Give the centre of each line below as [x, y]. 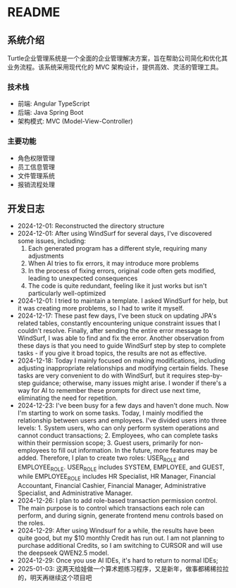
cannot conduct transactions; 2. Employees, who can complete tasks [118, 436]
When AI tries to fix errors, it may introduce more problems [113, 263]
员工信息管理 [36, 167]
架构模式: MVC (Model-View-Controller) [75, 121]
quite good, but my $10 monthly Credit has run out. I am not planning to [121, 538]
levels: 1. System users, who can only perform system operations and [118, 428]
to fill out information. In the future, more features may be [134, 451]
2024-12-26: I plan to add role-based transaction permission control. [117, 500]
